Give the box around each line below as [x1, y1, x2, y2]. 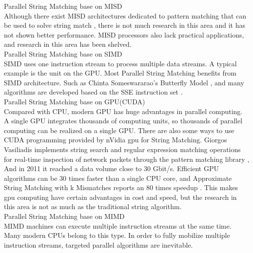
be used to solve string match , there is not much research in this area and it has [4, 20, 245, 30]
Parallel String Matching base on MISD [4, 1, 122, 11]
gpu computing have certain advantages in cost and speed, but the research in [4, 192, 237, 202]
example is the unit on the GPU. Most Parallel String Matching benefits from [4, 68, 236, 78]
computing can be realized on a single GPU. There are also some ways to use [4, 125, 234, 135]
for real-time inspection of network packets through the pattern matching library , [4, 154, 250, 164]
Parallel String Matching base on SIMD [4, 48, 122, 58]
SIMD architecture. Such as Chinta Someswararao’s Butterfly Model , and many [4, 77, 244, 87]
